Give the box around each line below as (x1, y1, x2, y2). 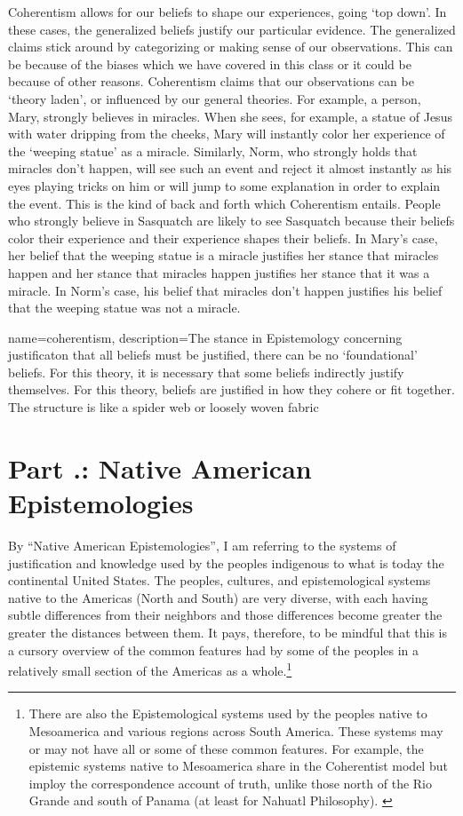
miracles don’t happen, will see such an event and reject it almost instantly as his (8, 159, 452, 178)
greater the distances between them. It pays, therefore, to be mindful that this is (8, 622, 448, 641)
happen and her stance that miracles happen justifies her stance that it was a (8, 263, 430, 281)
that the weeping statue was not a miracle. (8, 298, 241, 317)
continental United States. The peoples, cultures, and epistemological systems (8, 571, 431, 590)
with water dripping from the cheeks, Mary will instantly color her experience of (8, 124, 445, 143)
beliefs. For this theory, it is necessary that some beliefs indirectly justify (8, 362, 404, 381)
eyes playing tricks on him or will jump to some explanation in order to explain (8, 176, 441, 194)
